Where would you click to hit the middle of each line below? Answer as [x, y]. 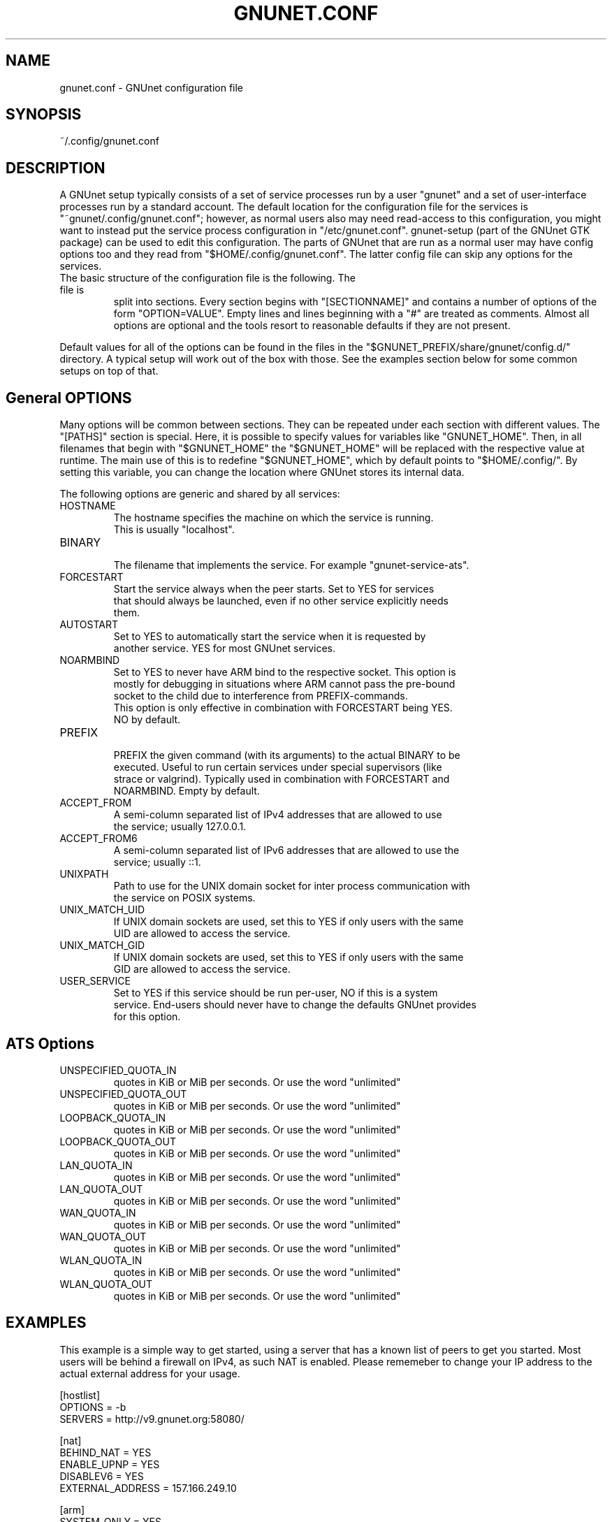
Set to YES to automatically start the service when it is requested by [270, 637]
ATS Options [50, 1043]
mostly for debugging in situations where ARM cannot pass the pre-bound [284, 684]
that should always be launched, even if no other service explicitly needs [281, 601]
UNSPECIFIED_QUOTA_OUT [123, 1094]
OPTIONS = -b [93, 1407]
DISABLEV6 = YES [102, 1476]
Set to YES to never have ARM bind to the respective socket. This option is [285, 672]
